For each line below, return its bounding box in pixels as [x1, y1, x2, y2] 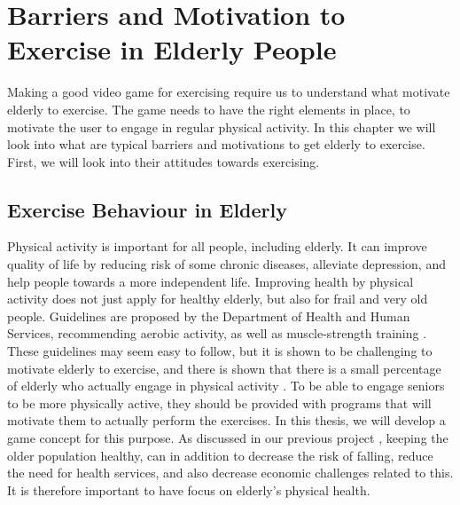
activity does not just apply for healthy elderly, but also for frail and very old [7, 289, 428, 308]
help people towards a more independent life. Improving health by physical [7, 272, 414, 290]
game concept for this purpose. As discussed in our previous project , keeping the [7, 429, 448, 447]
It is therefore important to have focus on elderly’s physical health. [7, 480, 370, 499]
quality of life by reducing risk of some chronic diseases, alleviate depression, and [7, 255, 446, 273]
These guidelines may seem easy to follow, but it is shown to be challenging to [7, 342, 433, 360]
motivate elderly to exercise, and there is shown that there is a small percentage [7, 359, 441, 377]
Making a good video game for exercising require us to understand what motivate [7, 83, 450, 101]
